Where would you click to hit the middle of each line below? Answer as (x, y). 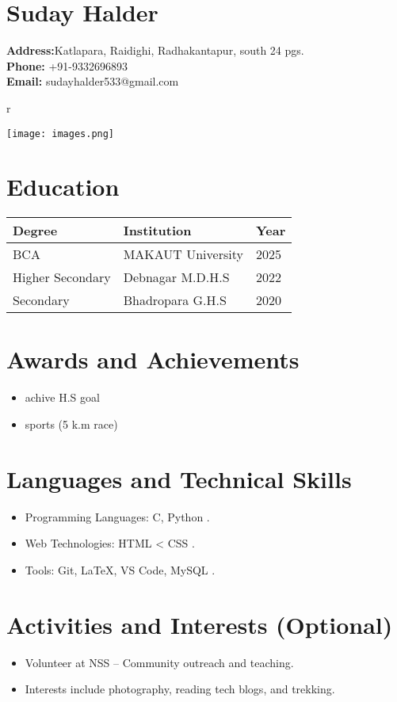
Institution (157, 231)
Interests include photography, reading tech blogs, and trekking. (180, 689)
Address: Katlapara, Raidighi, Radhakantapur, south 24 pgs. (155, 50)
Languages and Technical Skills (179, 478)
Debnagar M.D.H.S (176, 277)
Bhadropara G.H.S (175, 300)
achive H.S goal (62, 397)
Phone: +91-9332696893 (67, 65)
